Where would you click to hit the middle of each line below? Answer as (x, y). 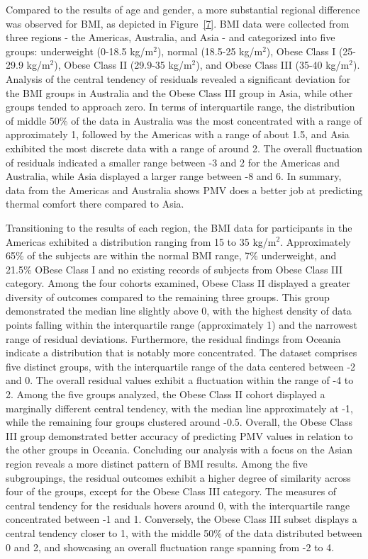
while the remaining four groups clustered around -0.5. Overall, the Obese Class (179, 422)
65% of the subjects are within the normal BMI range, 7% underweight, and (171, 255)
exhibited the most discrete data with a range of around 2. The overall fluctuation (184, 148)
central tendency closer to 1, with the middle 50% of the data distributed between (184, 532)
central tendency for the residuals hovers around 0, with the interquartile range (178, 505)
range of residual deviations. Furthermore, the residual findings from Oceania (173, 338)
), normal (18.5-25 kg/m (210, 51)
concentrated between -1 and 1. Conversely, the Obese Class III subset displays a (182, 519)
